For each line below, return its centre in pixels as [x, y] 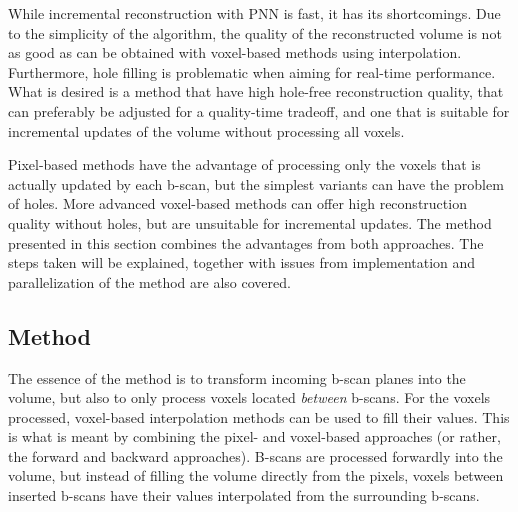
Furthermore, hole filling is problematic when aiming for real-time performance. [252, 71]
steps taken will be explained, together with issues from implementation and [242, 262]
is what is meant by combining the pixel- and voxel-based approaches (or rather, [254, 436]
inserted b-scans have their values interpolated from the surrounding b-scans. [244, 495]
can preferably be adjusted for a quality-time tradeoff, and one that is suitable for [259, 110]
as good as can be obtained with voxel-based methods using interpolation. [235, 52]
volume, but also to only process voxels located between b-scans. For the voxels [249, 397]
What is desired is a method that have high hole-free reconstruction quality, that [256, 91]
